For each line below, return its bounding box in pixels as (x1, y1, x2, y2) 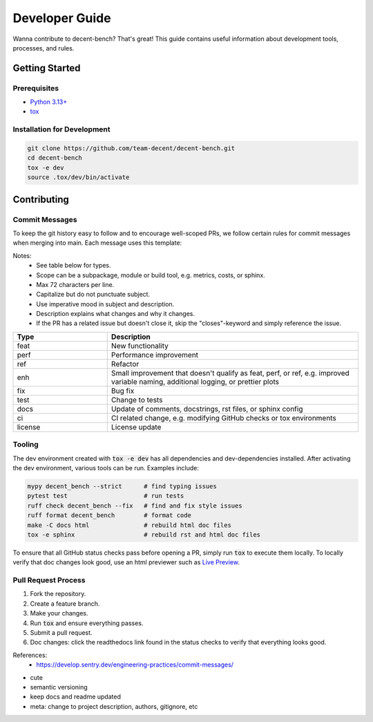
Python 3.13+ (30, 98, 68, 107)
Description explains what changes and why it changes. (36, 310, 195, 318)
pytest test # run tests (27, 492, 184, 500)
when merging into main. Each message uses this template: (12, 239, 182, 247)
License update (111, 422, 162, 432)
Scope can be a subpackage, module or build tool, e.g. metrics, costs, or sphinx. (36, 270, 265, 279)
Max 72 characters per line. (36, 280, 115, 288)
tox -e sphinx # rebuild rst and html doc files (27, 530, 261, 539)
